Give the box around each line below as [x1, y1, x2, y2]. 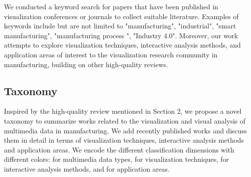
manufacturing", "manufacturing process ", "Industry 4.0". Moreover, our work [4, 30, 238, 40]
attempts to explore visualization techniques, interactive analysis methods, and [4, 40, 241, 50]
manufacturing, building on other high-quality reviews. [4, 59, 168, 69]
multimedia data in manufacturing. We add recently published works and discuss [4, 125, 247, 135]
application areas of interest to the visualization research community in [4, 49, 218, 59]
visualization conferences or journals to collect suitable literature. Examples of [4, 11, 239, 21]
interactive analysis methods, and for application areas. [4, 163, 170, 174]
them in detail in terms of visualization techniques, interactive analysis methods [4, 135, 244, 145]
